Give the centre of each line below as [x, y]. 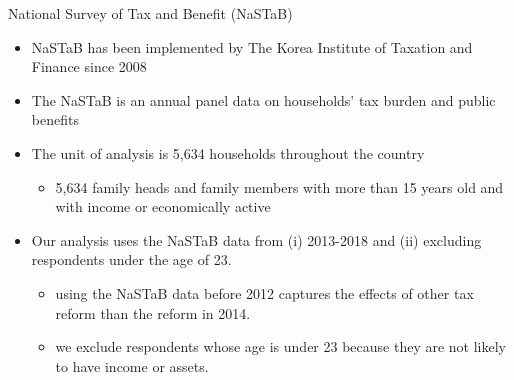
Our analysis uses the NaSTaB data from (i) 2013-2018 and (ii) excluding [256, 239]
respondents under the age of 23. [131, 259]
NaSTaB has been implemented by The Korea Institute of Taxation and [252, 46]
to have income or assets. [132, 365]
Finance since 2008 [89, 66]
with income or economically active [163, 206]
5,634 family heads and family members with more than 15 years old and [279, 186]
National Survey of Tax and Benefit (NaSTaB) [150, 13]
